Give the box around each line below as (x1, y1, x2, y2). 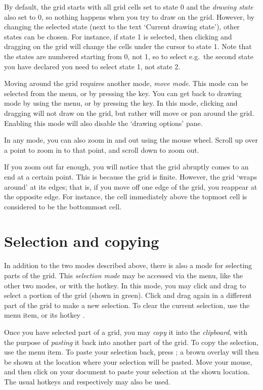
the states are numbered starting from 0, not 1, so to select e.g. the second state (4, 51, 253, 61)
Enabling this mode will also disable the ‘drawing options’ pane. (4, 117, 203, 128)
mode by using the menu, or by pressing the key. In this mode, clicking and (4, 98, 238, 108)
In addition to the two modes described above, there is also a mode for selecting (4, 260, 252, 271)
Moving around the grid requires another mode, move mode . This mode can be (4, 78, 248, 89)
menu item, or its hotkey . (4, 310, 85, 320)
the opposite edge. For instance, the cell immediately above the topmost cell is (4, 191, 247, 202)
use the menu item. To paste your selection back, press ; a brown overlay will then (4, 346, 259, 357)
